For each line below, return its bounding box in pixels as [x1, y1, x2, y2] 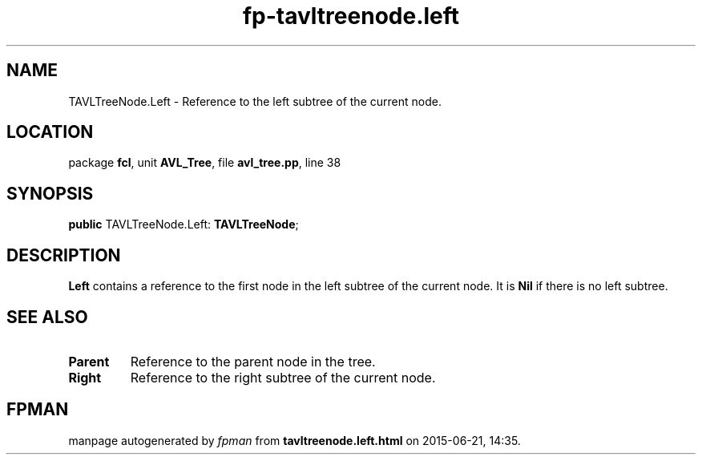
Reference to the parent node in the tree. [130, 353, 376, 370]
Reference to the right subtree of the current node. [130, 369, 436, 386]
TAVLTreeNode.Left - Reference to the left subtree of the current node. [68, 94, 442, 108]
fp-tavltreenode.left [242, 2, 460, 30]
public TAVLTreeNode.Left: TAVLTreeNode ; [68, 217, 299, 232]
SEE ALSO [6, 306, 88, 327]
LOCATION [6, 122, 94, 143]
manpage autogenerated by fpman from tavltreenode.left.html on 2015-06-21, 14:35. [68, 433, 521, 447]
